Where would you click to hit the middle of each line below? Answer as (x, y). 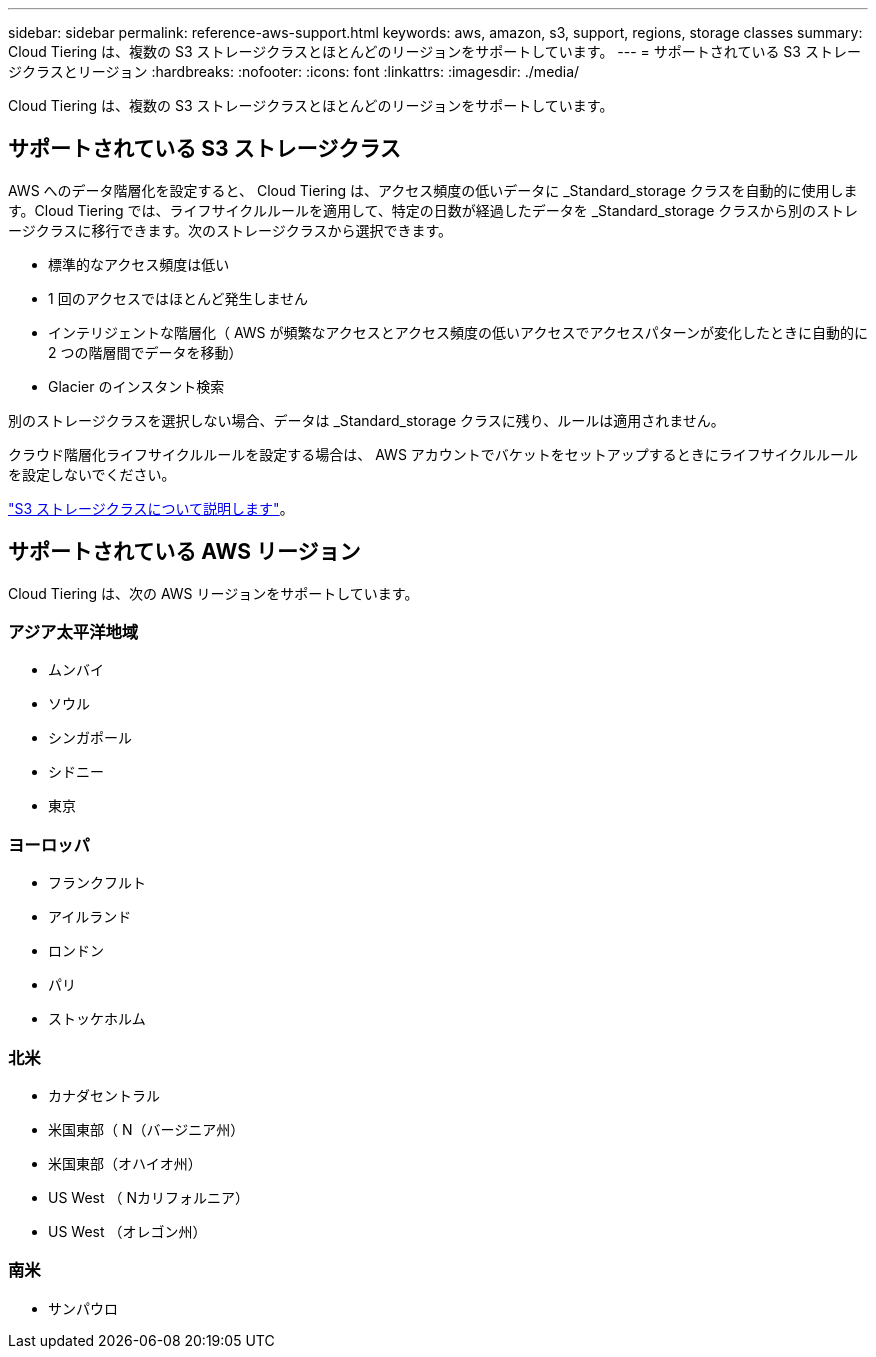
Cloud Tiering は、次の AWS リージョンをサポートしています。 (213, 593)
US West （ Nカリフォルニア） (148, 1197)
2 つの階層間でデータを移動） (145, 352)
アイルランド (90, 917)
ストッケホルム (97, 1019)
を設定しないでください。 (92, 474)
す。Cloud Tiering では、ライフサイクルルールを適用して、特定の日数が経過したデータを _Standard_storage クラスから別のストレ (433, 210)
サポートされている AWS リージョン (184, 552)
